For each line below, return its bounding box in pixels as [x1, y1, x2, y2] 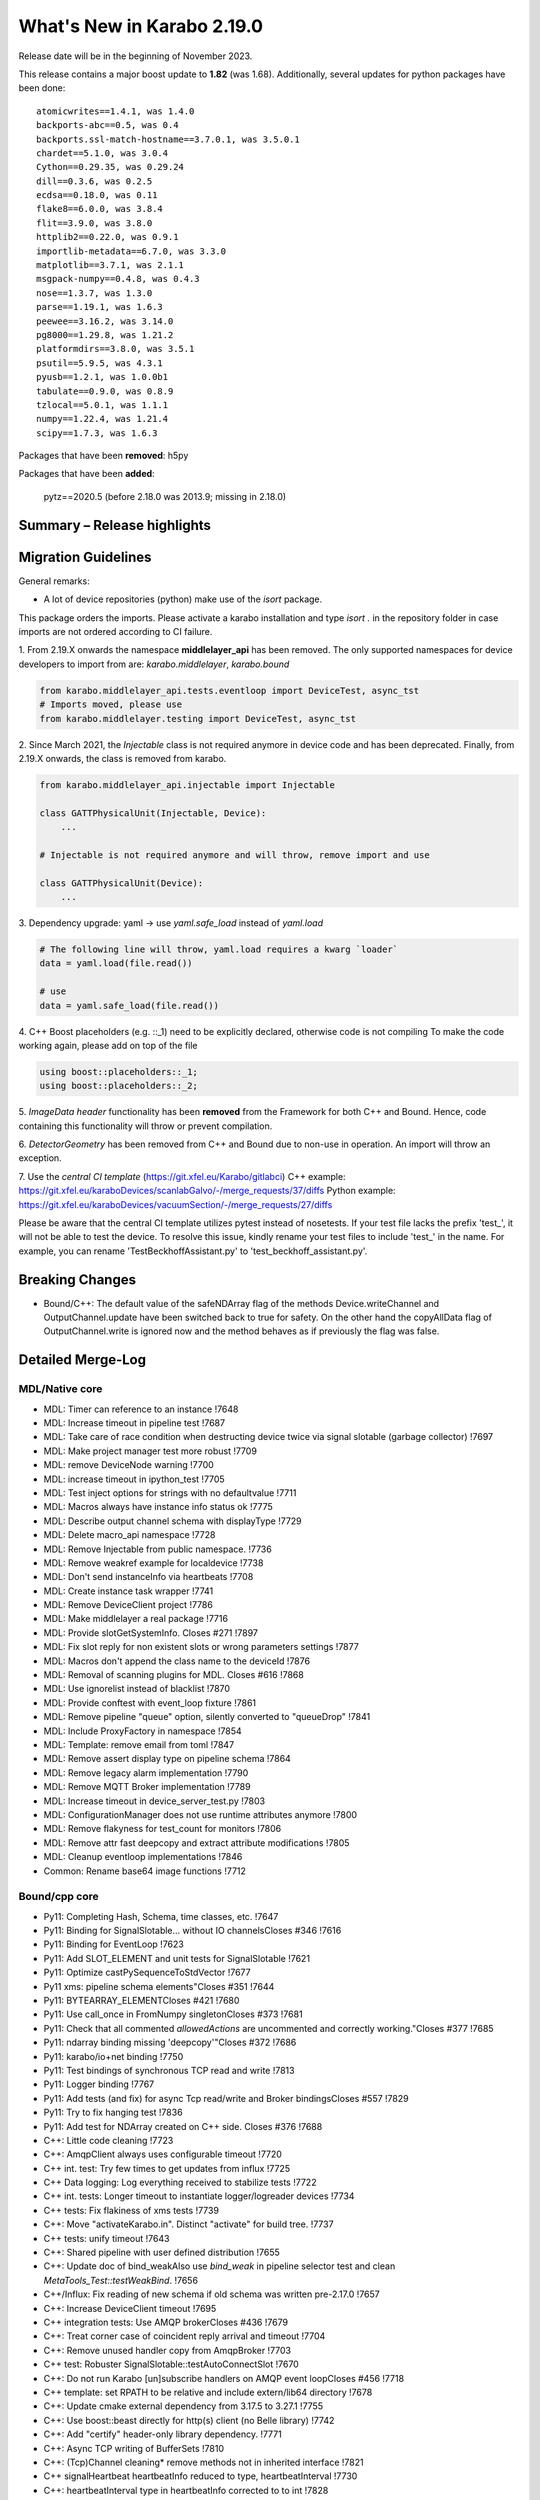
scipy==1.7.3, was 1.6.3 [36, 427, 158, 439]
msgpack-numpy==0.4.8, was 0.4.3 [36, 273, 200, 285]
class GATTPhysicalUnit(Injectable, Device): [39, 807, 267, 819]
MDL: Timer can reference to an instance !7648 [43, 1403, 239, 1415]
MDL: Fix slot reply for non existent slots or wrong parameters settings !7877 [43, 1641, 359, 1653]
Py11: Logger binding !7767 [43, 2078, 155, 2090]
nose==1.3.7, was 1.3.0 [36, 287, 153, 299]
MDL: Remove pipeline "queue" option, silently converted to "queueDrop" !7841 [43, 1711, 371, 1723]
